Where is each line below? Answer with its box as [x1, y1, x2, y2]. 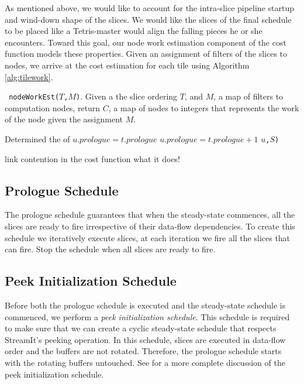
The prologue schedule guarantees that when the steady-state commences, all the [5, 208, 295, 221]
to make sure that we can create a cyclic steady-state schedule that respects [5, 322, 277, 334]
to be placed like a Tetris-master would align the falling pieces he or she [5, 25, 262, 37]
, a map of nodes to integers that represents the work [108, 101, 299, 114]
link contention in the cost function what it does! [5, 152, 181, 164]
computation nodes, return [5, 101, 101, 114]
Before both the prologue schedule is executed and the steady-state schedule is [5, 299, 286, 311]
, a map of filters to [213, 90, 284, 102]
